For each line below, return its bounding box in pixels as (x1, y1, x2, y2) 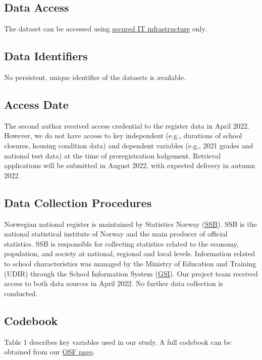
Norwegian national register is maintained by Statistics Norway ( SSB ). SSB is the (4, 218, 257, 229)
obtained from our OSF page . (4, 346, 95, 357)
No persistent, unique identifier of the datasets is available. (4, 72, 186, 82)
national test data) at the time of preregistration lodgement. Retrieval (4, 150, 221, 161)
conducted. (4, 288, 38, 298)
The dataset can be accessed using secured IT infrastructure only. (4, 23, 207, 34)
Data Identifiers (4, 48, 88, 64)
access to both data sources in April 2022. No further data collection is (4, 278, 223, 289)
